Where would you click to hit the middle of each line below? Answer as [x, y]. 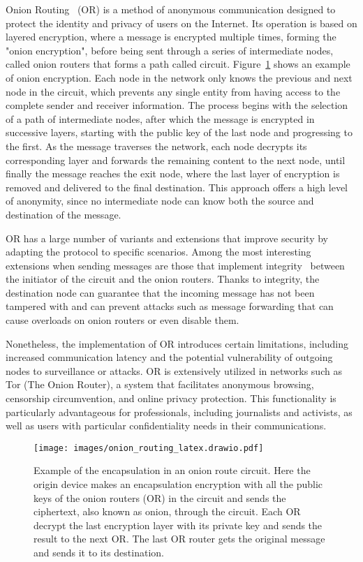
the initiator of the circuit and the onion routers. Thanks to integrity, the [163, 279]
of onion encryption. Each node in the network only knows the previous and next [179, 77]
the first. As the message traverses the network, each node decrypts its [156, 146]
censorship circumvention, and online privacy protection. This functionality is [171, 398]
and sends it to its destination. [99, 553]
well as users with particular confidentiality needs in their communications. [166, 426]
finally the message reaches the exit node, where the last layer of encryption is [173, 173]
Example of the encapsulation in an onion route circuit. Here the [172, 470]
